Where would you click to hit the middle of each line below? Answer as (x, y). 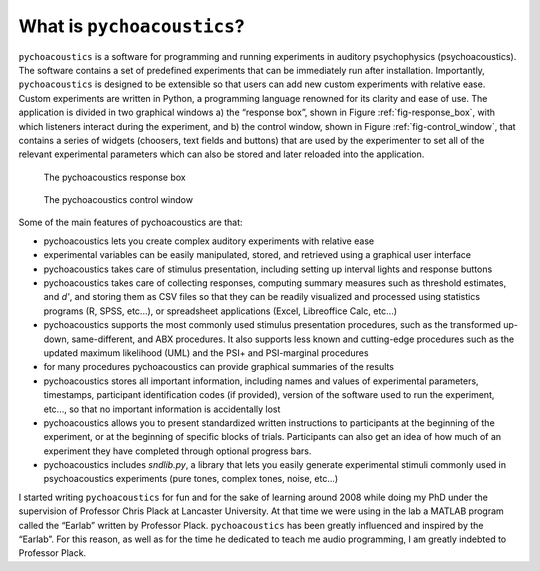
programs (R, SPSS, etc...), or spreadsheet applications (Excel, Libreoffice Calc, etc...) (220, 311)
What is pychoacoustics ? (131, 26)
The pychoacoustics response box (114, 177)
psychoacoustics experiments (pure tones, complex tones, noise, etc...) (191, 479)
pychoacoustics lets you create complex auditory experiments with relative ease (209, 241)
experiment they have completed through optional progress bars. (177, 451)
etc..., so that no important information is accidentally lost (162, 409)
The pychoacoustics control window (118, 200)
